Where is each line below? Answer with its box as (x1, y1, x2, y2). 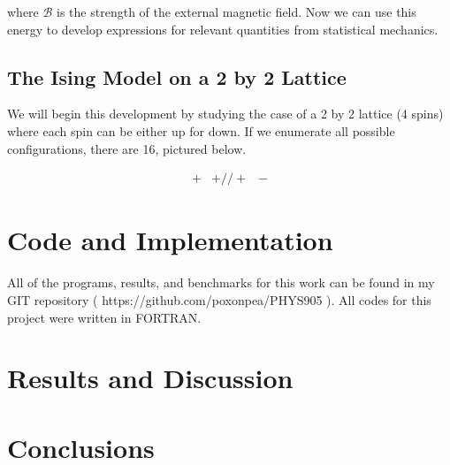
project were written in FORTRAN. (7, 308, 202, 326)
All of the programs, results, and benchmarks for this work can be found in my (7, 273, 435, 292)
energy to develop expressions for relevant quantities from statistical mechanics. (7, 19, 439, 38)
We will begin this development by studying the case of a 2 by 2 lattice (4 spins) (7, 104, 444, 123)
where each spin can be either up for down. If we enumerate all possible (7, 121, 395, 140)
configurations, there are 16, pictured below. (7, 139, 247, 157)
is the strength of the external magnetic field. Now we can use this (57, 3, 416, 20)
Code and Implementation (7, 222, 333, 258)
